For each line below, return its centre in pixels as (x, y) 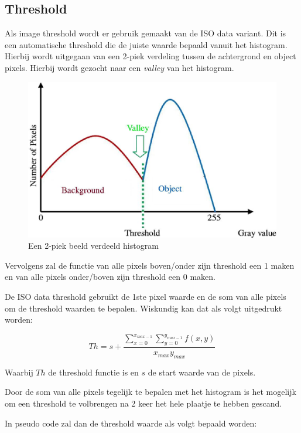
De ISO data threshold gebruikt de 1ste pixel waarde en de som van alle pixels (146, 296)
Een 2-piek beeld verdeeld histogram (93, 246)
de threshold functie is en (93, 372)
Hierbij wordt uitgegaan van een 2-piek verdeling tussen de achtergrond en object (150, 56)
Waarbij (19, 372)
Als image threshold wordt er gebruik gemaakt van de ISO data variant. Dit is (146, 33)
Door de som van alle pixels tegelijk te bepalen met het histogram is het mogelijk (150, 392)
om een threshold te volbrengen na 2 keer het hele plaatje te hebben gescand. (143, 403)
